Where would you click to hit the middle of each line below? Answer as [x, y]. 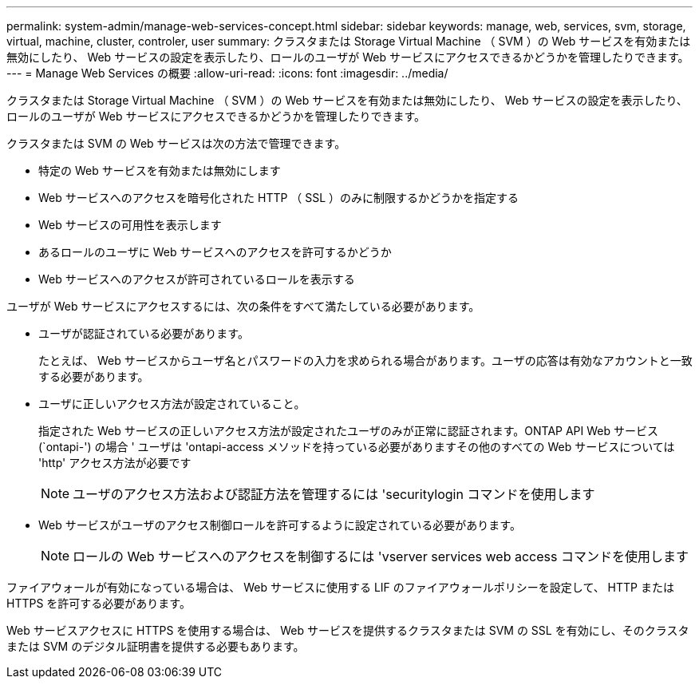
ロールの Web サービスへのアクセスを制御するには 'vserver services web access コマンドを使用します [381, 556]
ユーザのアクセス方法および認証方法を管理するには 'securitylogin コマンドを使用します [334, 494]
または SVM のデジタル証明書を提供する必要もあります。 [156, 646]
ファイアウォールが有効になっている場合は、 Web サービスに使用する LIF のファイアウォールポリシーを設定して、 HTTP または [340, 587]
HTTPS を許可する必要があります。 [99, 603]
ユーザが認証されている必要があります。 [144, 333]
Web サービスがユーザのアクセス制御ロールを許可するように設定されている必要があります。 [280, 525]
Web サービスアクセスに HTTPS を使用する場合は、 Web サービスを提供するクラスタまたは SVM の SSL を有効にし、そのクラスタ [348, 630]
